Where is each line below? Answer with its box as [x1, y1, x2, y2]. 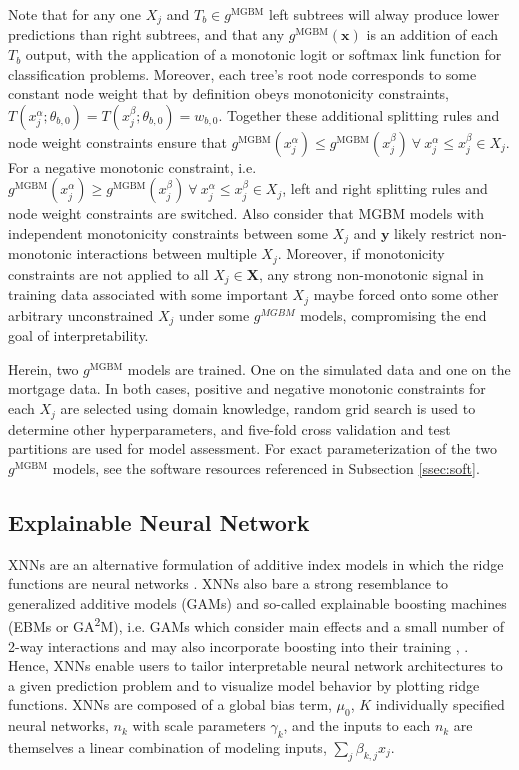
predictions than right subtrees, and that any [8, 24, 285, 45]
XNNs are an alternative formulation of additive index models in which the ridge [8, 553, 504, 574]
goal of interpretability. [8, 325, 149, 346]
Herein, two [8, 358, 79, 379]
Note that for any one [8, 4, 142, 24]
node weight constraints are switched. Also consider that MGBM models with [8, 203, 485, 224]
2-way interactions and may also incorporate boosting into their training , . [8, 635, 469, 656]
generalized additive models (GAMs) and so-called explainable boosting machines [8, 592, 507, 613]
